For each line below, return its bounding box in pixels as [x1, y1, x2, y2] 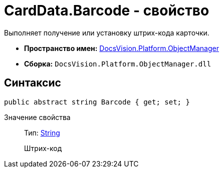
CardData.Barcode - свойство [4, 2, 209, 19]
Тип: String [24, 128, 60, 137]
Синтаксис [4, 76, 61, 89]
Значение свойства [4, 112, 71, 121]
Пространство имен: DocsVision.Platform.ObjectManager [24, 43, 219, 52]
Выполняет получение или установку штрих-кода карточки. [4, 28, 209, 37]
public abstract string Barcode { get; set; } [4, 97, 190, 106]
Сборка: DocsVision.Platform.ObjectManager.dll [24, 59, 211, 68]
